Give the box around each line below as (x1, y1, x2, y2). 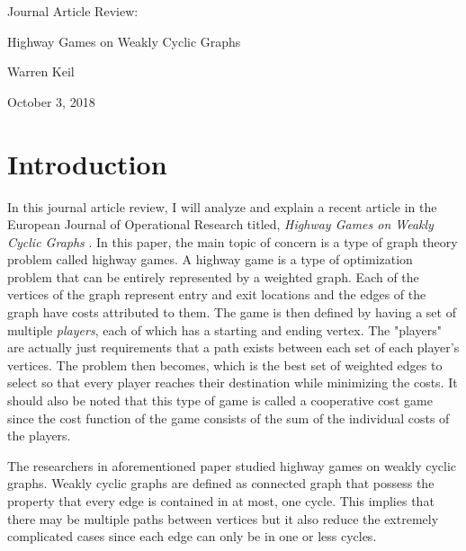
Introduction (7, 145, 167, 182)
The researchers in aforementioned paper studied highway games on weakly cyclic (7, 456, 457, 475)
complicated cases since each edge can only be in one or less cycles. (7, 527, 377, 546)
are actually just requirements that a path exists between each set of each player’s (7, 338, 460, 357)
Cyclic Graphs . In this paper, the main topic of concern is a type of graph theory (7, 232, 458, 251)
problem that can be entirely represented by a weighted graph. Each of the (7, 267, 419, 286)
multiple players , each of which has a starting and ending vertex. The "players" (7, 320, 442, 339)
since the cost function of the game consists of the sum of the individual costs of (7, 408, 450, 427)
